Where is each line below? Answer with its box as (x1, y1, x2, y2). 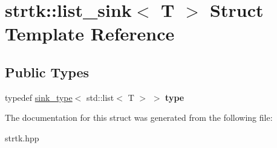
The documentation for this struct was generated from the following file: (5, 111, 273, 124)
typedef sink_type (5, 91, 73, 103)
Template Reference (5, 21, 175, 46)
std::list (86, 91, 114, 103)
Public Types (5, 62, 90, 81)
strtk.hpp (5, 131, 39, 144)
